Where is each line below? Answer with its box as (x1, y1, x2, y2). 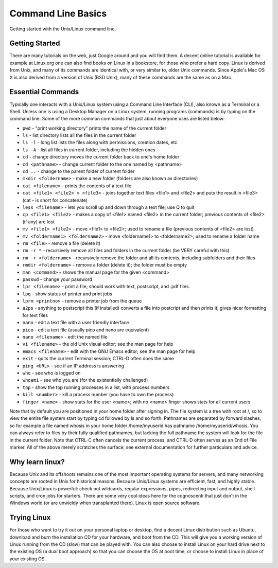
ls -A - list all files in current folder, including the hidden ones (22, 147, 155, 153)
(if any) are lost (22, 219, 55, 225)
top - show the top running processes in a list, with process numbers (22, 384, 170, 390)
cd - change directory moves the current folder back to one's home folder (22, 154, 180, 160)
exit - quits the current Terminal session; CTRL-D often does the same (22, 356, 175, 362)
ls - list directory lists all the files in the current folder (22, 132, 136, 138)
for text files (22, 312, 48, 318)
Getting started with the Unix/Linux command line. (9, 26, 116, 32)
